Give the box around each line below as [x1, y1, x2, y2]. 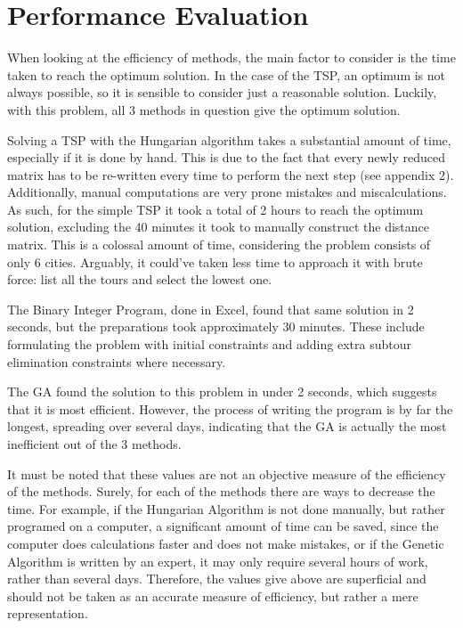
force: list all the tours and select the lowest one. [7, 270, 272, 289]
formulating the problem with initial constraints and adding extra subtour [7, 335, 411, 354]
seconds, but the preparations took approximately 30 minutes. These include [7, 317, 425, 336]
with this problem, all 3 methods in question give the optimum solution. [7, 100, 401, 118]
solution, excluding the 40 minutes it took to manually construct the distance [7, 217, 430, 236]
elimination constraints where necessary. [7, 352, 226, 371]
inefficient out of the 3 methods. [7, 435, 182, 453]
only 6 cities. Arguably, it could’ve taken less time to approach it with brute [7, 252, 423, 271]
